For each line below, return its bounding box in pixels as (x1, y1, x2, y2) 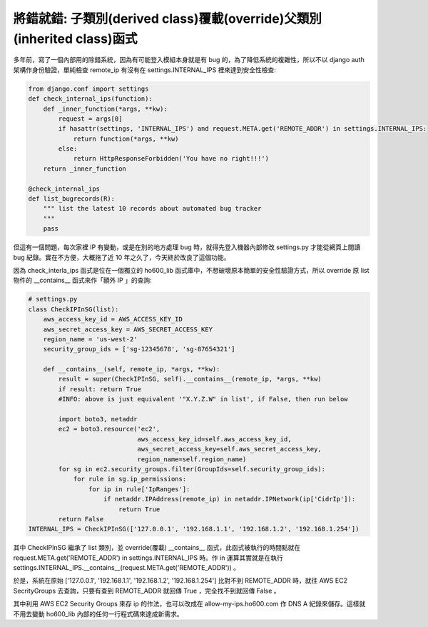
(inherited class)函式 (13, 31, 138, 46)
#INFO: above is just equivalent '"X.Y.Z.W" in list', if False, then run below (58, 395, 349, 403)
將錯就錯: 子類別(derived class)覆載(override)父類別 (13, 11, 322, 26)
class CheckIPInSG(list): (28, 305, 119, 313)
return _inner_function (43, 164, 126, 173)
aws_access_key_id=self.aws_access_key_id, (137, 435, 292, 443)
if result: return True (58, 385, 142, 393)
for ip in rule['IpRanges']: (88, 485, 190, 493)
